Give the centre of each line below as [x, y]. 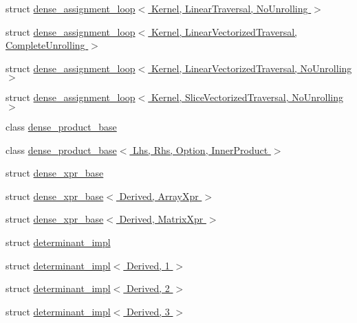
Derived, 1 [148, 265]
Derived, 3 [148, 311]
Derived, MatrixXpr [161, 219]
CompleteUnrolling [45, 45]
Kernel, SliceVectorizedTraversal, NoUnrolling [247, 97]
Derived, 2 [148, 288]
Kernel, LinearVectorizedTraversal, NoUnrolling [251, 68]
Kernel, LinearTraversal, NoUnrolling [229, 8]
